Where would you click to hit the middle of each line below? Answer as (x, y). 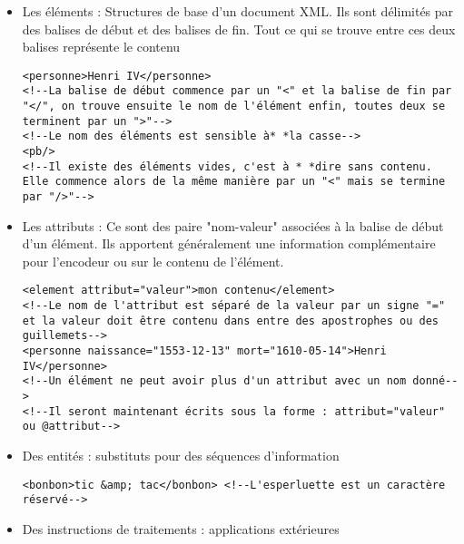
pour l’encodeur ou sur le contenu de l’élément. (153, 261)
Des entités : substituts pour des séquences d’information (181, 456)
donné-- (435, 381)
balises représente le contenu (101, 47)
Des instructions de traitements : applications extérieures (181, 528)
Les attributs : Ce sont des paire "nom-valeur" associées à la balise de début (233, 225)
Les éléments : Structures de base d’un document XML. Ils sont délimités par (238, 11)
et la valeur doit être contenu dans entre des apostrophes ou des (230, 321)
